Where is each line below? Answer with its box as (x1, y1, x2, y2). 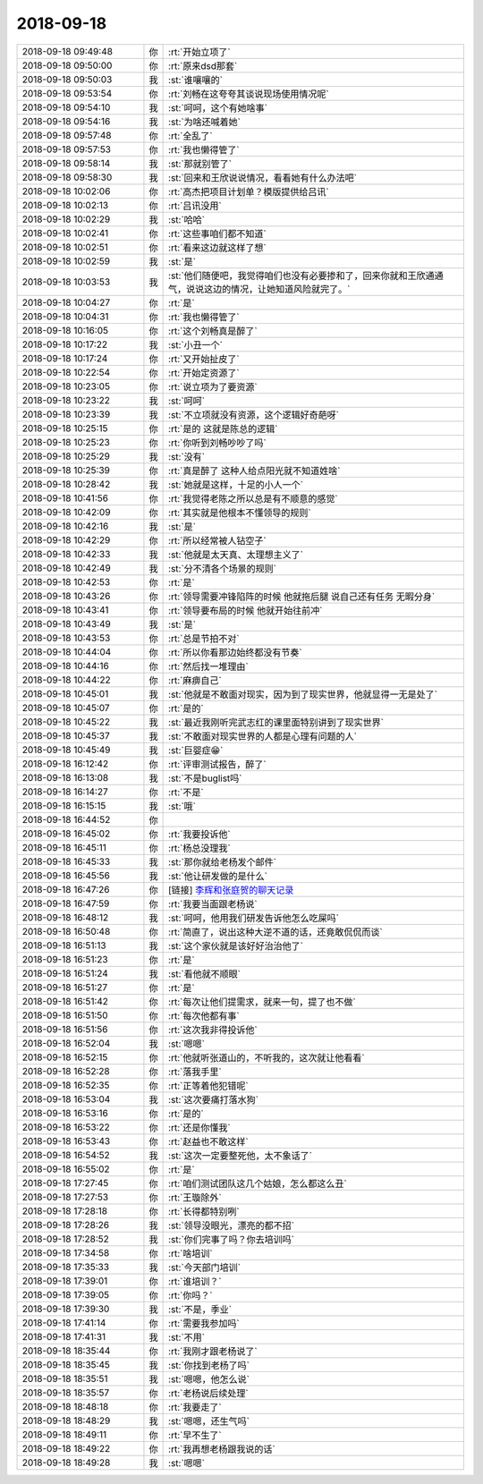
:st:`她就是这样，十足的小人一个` (168, 479, 304, 491)
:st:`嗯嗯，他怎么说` (168, 1373, 250, 1386)
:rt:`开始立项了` (168, 46, 232, 58)
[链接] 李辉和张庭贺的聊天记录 (168, 884, 294, 896)
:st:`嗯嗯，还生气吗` (168, 1414, 250, 1427)
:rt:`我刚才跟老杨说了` (168, 1344, 258, 1357)
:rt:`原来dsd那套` (168, 59, 238, 72)
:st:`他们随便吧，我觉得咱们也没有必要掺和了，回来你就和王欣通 (168, 269, 436, 282)
